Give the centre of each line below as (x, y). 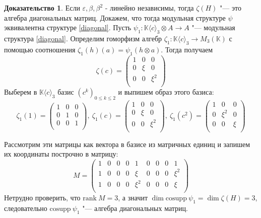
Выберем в (21, 92)
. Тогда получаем (187, 49)
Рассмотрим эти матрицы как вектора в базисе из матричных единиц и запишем (127, 144)
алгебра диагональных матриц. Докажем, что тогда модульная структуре (115, 17)
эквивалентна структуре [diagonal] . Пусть (68, 27)
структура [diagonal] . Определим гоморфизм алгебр (83, 38)
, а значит (133, 198)
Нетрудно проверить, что (42, 198)
